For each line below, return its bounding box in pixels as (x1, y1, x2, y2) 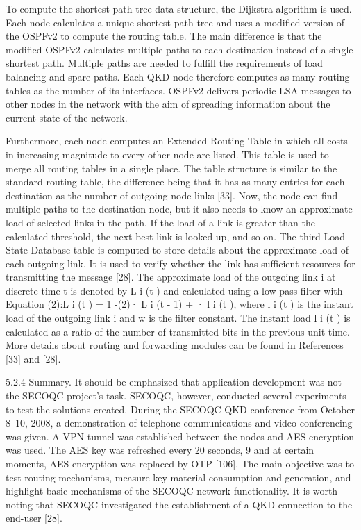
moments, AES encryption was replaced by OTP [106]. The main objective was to (6, 456, 354, 470)
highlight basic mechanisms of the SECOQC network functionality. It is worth (6, 483, 338, 498)
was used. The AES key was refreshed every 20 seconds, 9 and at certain (6, 442, 314, 457)
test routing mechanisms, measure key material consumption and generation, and (6, 470, 351, 484)
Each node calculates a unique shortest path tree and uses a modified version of (6, 15, 345, 29)
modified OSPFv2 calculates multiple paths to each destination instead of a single (6, 42, 353, 56)
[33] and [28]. (6, 351, 61, 365)
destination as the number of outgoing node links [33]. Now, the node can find (6, 188, 338, 202)
